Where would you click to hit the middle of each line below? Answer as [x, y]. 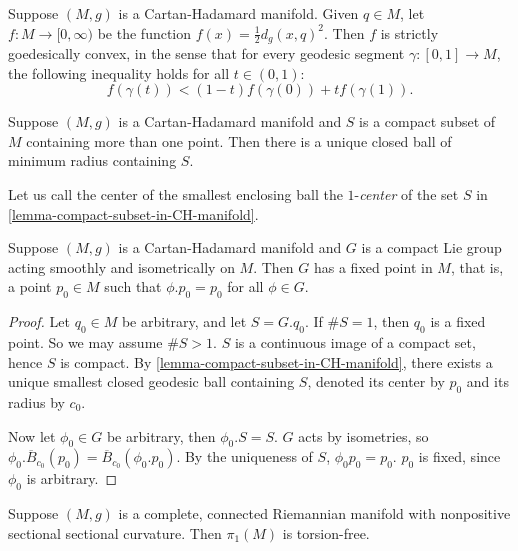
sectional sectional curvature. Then [115, 532]
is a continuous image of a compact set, [355, 341]
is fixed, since [459, 456]
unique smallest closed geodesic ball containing [151, 381]
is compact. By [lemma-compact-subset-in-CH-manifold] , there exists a [276, 361]
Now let [32, 435]
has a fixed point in [373, 266]
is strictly [409, 32]
